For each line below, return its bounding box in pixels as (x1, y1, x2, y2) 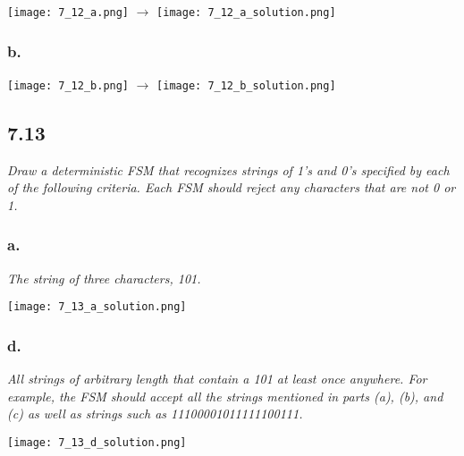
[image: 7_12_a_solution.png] (156, 6, 336, 19)
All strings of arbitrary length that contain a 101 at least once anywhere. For (7, 369, 427, 388)
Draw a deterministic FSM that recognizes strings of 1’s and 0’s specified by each (7, 160, 450, 179)
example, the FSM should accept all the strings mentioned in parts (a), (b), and (7, 386, 443, 405)
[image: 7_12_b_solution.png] (156, 79, 336, 92)
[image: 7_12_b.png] (7, 79, 130, 92)
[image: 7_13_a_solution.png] (7, 300, 187, 314)
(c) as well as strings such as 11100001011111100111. (7, 404, 303, 423)
